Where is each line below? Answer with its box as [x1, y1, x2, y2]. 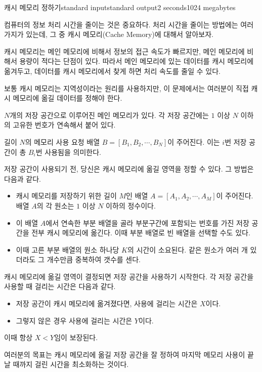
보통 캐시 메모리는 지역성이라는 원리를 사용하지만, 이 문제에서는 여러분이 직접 [4, 82, 249, 93]
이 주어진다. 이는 [167, 136, 220, 147]
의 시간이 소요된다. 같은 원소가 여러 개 [127, 244, 248, 255]
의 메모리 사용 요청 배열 [25, 136, 100, 147]
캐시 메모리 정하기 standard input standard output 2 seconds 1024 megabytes [4, 2, 236, 12]
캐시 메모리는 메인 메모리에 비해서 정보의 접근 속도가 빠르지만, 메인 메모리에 [4, 46, 245, 56]
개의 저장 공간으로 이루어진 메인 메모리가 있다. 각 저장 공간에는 [10, 109, 209, 120]
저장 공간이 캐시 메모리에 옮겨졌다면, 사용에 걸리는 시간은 [16, 298, 198, 309]
